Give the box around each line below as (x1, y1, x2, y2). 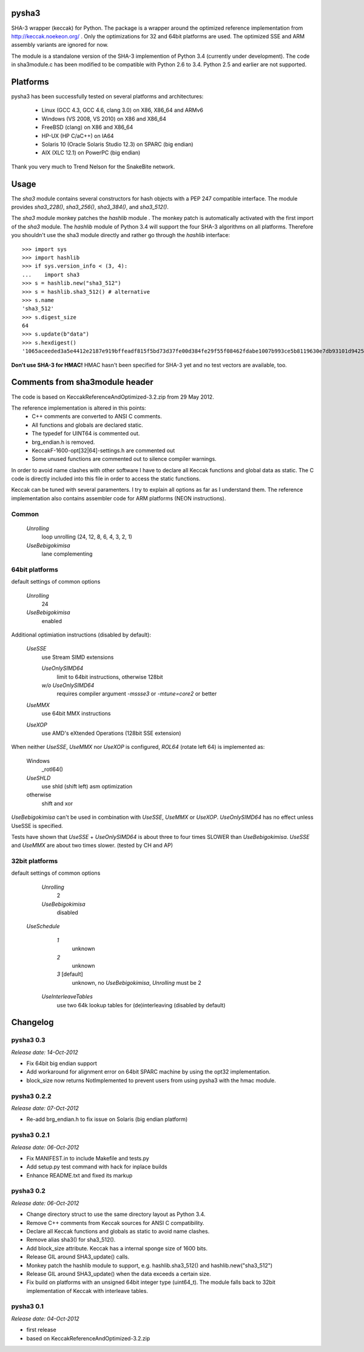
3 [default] (56, 970, 83, 978)
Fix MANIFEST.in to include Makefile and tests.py (26, 1154, 150, 1162)
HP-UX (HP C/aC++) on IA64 (41, 132, 115, 139)
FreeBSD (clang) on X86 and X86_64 (41, 123, 133, 131)
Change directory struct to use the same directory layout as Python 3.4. (26, 1210, 206, 1218)
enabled (41, 617, 62, 624)
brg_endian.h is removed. (32, 438, 95, 446)
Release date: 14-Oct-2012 (11, 1049, 78, 1056)
